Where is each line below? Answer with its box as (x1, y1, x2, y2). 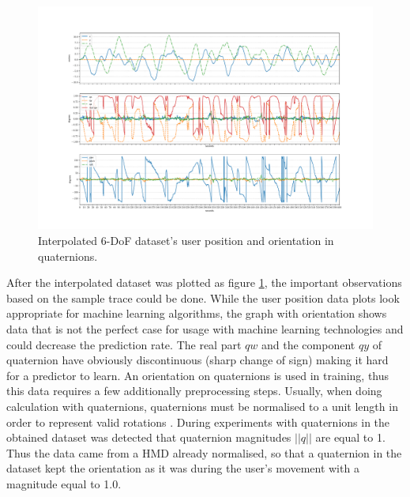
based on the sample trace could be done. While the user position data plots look (6, 289, 400, 306)
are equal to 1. (315, 429, 386, 446)
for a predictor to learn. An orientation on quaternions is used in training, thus (6, 367, 389, 383)
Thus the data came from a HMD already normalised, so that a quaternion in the (6, 444, 402, 461)
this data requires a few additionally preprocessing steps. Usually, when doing (6, 382, 382, 399)
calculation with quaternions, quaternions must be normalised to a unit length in (6, 397, 398, 414)
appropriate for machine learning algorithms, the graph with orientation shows (6, 305, 387, 322)
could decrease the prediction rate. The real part (6, 336, 242, 352)
